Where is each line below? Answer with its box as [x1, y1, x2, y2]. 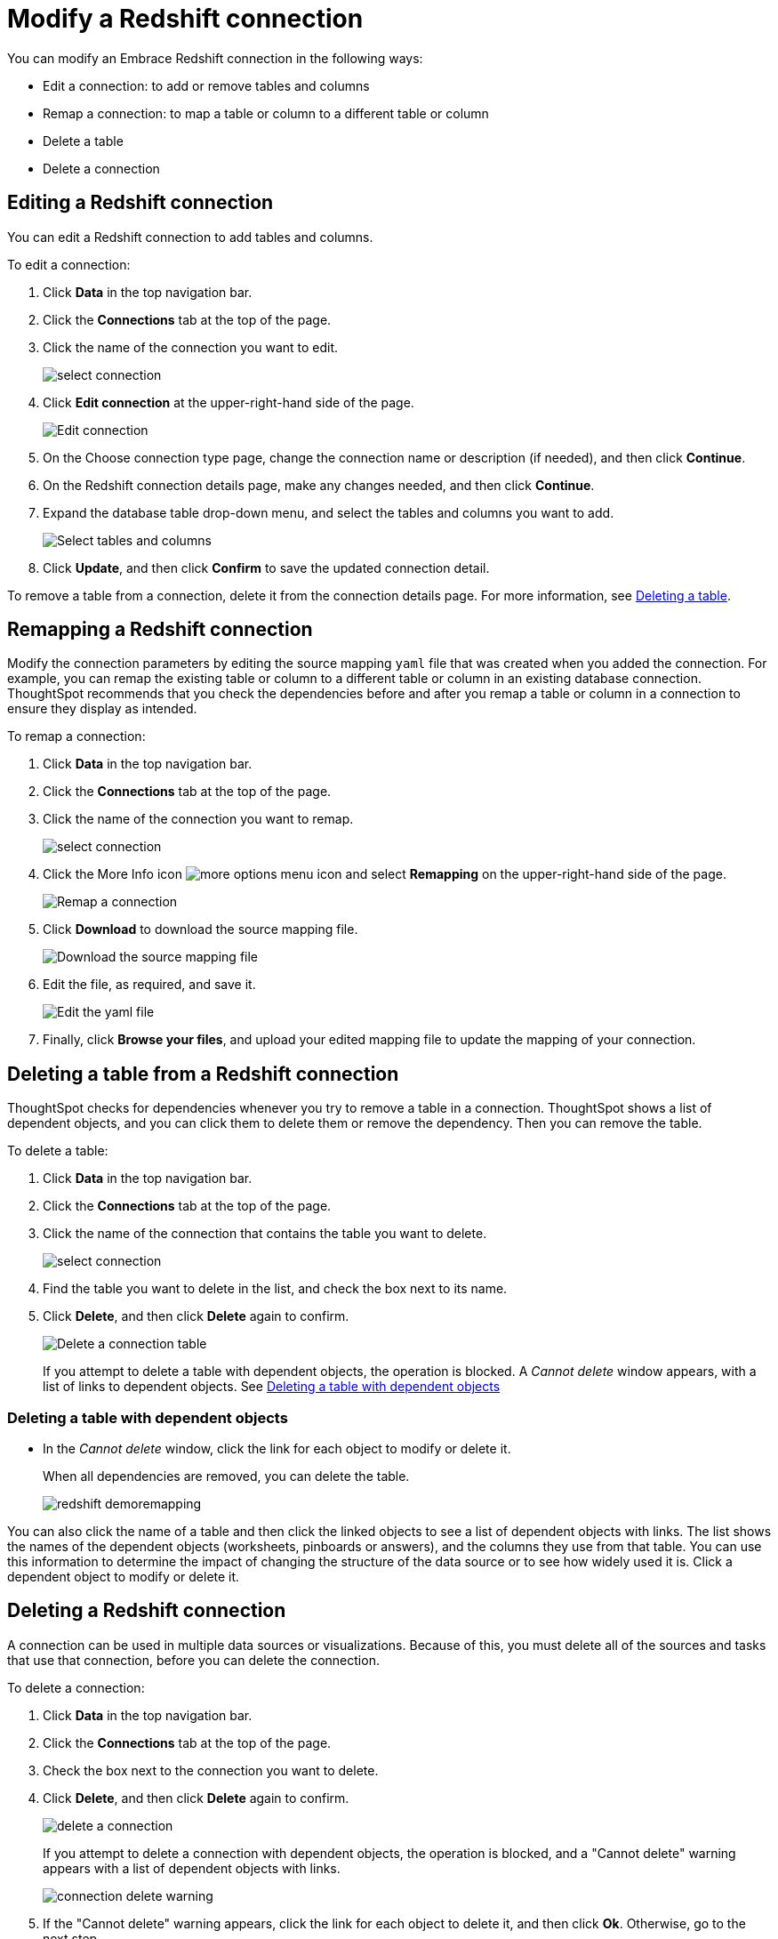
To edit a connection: [7, 256, 131, 272]
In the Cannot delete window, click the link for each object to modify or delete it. [43, 1441, 511, 1457]
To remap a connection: [7, 728, 146, 744]
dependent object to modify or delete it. [7, 1569, 240, 1585]
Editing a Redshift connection [7, 191, 274, 214]
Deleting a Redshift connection [7, 1599, 286, 1622]
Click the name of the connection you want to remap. [43, 811, 354, 827]
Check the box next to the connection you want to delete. [43, 1762, 379, 1778]
